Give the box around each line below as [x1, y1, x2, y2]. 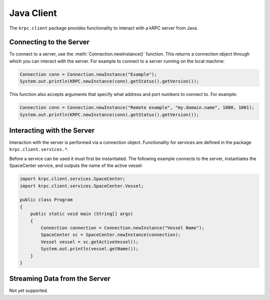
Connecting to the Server [9, 38, 90, 46]
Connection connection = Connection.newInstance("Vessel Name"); [40, 225, 204, 230]
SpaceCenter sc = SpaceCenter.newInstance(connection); [40, 232, 181, 237]
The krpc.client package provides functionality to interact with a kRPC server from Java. [9, 25, 198, 31]
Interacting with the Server [9, 126, 95, 134]
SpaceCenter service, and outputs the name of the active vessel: [9, 162, 143, 168]
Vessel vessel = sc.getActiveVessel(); [40, 239, 138, 244]
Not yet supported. [9, 287, 48, 293]
